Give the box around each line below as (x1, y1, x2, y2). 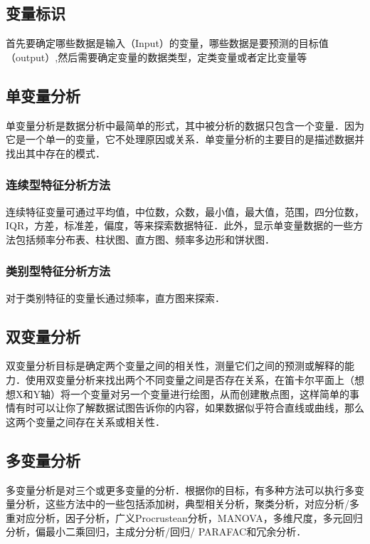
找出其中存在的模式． (6, 145, 105, 160)
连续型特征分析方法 (6, 176, 111, 194)
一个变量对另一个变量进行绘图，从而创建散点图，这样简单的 (70, 386, 349, 401)
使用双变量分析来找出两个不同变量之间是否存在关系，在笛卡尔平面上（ (25, 372, 354, 387)
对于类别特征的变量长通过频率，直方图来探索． (6, 290, 225, 305)
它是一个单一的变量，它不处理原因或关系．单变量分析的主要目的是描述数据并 (6, 132, 364, 147)
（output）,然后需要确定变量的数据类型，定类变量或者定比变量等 (6, 49, 307, 64)
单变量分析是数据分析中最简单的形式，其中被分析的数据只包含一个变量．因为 (6, 117, 364, 132)
